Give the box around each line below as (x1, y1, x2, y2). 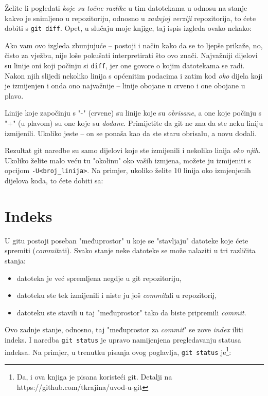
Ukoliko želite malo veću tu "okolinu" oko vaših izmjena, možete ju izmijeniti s (5, 155, 251, 165)
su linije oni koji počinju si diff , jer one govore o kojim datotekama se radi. (5, 60, 245, 71)
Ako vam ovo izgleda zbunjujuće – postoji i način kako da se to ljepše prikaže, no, (5, 40, 263, 50)
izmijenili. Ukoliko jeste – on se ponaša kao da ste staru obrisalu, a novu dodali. (5, 127, 257, 138)
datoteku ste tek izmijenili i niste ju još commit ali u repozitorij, (16, 290, 217, 300)
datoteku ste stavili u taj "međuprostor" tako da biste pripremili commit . (16, 307, 246, 317)
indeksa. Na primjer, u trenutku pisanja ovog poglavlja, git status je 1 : (5, 345, 231, 357)
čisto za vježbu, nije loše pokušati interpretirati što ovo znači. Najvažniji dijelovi (5, 50, 258, 61)
